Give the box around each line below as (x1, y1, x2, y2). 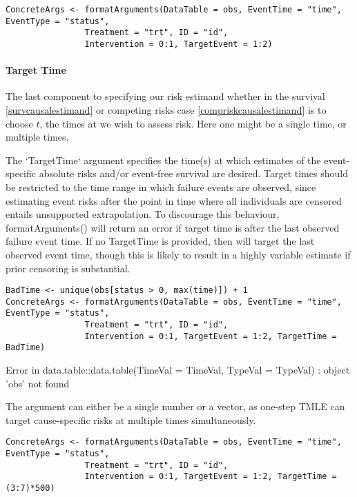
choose (6, 116, 33, 130)
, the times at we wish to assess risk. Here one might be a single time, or (39, 116, 347, 130)
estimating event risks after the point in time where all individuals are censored (6, 193, 342, 207)
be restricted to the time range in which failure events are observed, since (6, 179, 316, 194)
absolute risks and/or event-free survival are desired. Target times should (39, 166, 348, 181)
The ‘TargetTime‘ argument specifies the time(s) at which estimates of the (6, 152, 321, 167)
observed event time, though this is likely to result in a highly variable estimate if (6, 247, 351, 261)
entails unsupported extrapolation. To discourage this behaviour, (6, 207, 280, 221)
